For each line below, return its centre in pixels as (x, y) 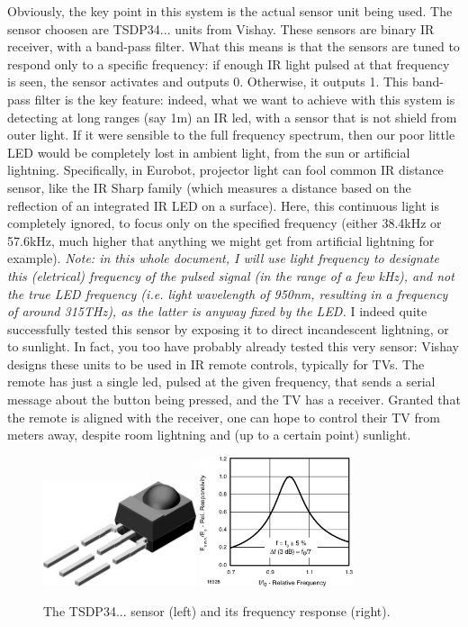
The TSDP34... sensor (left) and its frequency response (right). (217, 611)
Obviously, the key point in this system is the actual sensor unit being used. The (230, 11)
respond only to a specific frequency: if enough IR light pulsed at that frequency (229, 64)
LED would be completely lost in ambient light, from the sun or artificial (209, 152)
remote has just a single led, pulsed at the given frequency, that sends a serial (221, 382)
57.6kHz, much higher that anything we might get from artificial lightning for (221, 240)
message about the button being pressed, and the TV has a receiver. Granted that (234, 400)
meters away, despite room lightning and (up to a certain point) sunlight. (209, 435)
